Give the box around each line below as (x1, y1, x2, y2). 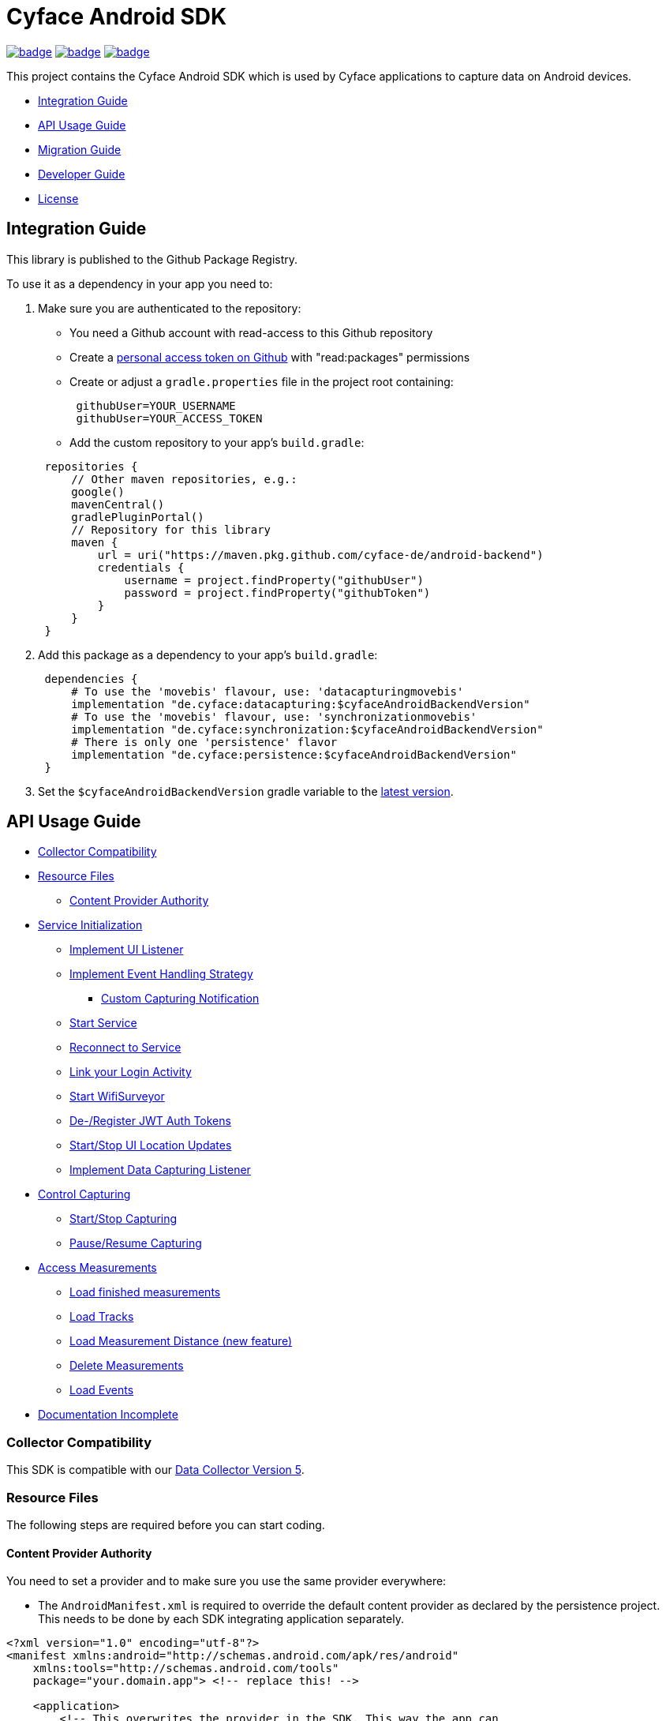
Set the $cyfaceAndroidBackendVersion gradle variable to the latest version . (38, 784, 454, 798)
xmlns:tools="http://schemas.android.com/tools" (32, 1662, 339, 1675)
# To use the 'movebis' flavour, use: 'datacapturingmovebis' (71, 684, 464, 698)
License (38, 191, 79, 205)
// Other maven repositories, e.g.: (71, 472, 297, 486)
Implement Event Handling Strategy (69, 967, 253, 981)
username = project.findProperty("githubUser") (124, 573, 424, 587)
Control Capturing (38, 1187, 131, 1202)
